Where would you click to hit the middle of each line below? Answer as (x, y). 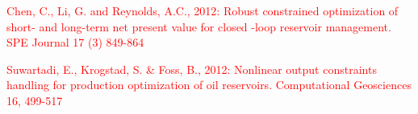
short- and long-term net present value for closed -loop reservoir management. (199, 26)
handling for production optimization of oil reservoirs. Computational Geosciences (209, 85)
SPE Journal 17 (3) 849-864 (75, 42)
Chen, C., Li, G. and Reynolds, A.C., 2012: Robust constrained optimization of (203, 10)
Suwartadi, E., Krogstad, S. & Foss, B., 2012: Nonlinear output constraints (192, 69)
